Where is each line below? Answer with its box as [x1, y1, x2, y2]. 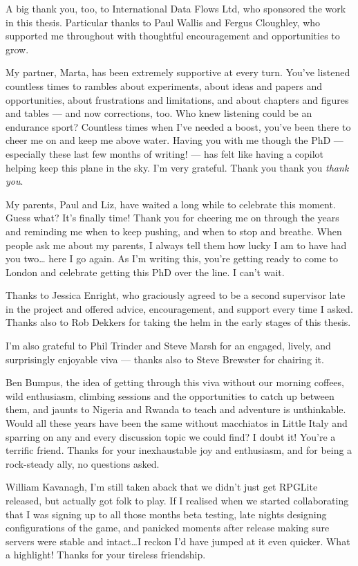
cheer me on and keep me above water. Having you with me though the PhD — [6, 133, 343, 147]
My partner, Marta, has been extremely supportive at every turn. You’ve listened [6, 65, 350, 80]
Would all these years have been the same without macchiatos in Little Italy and [6, 416, 348, 430]
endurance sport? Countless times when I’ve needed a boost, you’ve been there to [6, 119, 351, 134]
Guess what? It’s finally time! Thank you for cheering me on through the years [6, 210, 339, 225]
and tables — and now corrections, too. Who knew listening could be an [6, 106, 312, 120]
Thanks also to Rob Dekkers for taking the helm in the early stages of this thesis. [6, 315, 351, 329]
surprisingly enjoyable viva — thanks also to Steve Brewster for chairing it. [6, 352, 324, 366]
